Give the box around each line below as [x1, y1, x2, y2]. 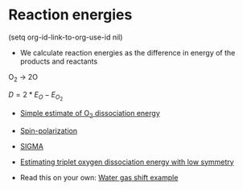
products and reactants [19, 56, 98, 66]
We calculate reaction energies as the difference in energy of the [19, 47, 236, 57]
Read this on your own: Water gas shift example [19, 172, 179, 182]
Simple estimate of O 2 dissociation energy [19, 108, 161, 120]
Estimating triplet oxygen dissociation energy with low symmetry [19, 157, 235, 167]
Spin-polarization [19, 126, 78, 135]
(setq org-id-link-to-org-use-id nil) [8, 32, 123, 42]
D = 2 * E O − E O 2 [8, 89, 64, 102]
